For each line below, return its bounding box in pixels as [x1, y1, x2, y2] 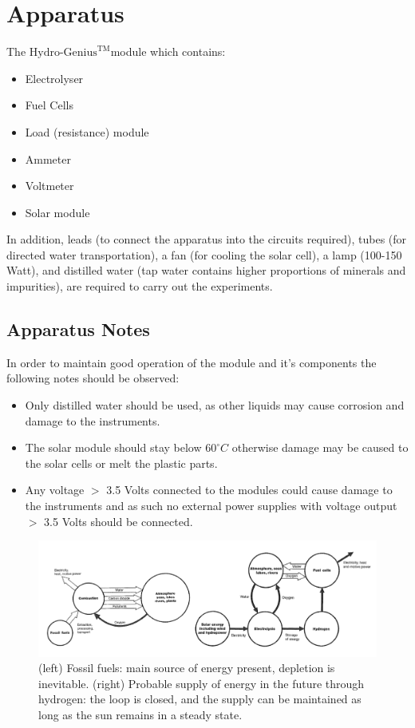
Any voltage [25, 481, 85, 498]
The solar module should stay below [25, 439, 202, 456]
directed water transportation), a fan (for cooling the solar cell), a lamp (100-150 [6, 246, 402, 263]
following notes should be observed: [6, 370, 180, 386]
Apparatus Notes [6, 317, 150, 342]
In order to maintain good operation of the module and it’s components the [6, 354, 377, 370]
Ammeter [25, 150, 71, 167]
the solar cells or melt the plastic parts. [25, 454, 218, 471]
